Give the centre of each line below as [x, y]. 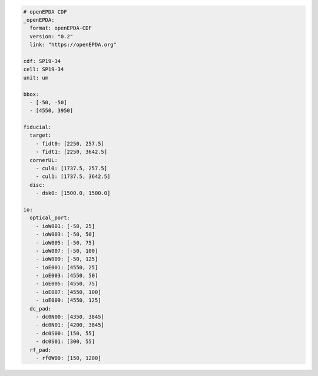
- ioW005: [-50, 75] [65, 243]
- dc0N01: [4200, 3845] [70, 325]
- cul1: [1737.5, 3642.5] [73, 177]
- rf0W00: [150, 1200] [68, 358]
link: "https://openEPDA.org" [73, 45]
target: [41, 135]
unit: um [36, 77]
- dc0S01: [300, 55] [65, 342]
